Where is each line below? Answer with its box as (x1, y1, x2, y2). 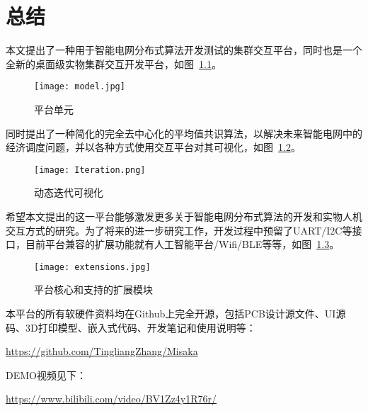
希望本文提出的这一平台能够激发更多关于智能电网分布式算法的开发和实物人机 (6, 209, 362, 223)
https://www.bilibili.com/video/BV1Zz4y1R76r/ (6, 391, 217, 406)
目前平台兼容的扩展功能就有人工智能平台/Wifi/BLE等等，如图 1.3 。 (25, 237, 340, 252)
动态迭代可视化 (34, 185, 103, 200)
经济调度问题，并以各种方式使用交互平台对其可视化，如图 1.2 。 (6, 140, 301, 154)
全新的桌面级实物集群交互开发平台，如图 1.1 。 (6, 56, 222, 71)
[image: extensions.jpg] (34, 261, 151, 272)
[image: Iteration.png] (34, 164, 146, 175)
